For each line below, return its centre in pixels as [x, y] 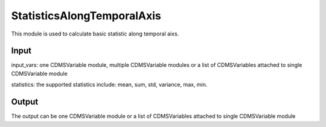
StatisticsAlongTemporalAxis [86, 16]
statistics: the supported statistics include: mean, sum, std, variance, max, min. [109, 85]
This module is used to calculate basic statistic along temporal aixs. [95, 34]
